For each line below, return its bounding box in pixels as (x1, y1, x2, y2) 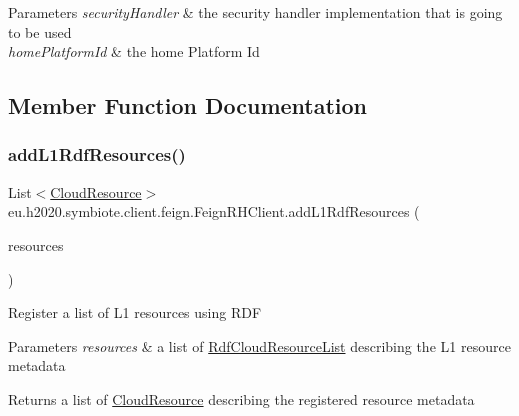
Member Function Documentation (8, 90, 368, 121)
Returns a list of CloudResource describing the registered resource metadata (8, 388, 475, 409)
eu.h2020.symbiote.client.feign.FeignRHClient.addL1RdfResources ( (8, 201, 420, 222)
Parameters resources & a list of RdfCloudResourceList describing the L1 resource (8, 335, 511, 356)
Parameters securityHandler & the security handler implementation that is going (8, 2, 503, 22)
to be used (8, 21, 72, 42)
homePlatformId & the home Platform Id (8, 41, 260, 62)
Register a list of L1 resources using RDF (8, 302, 262, 323)
